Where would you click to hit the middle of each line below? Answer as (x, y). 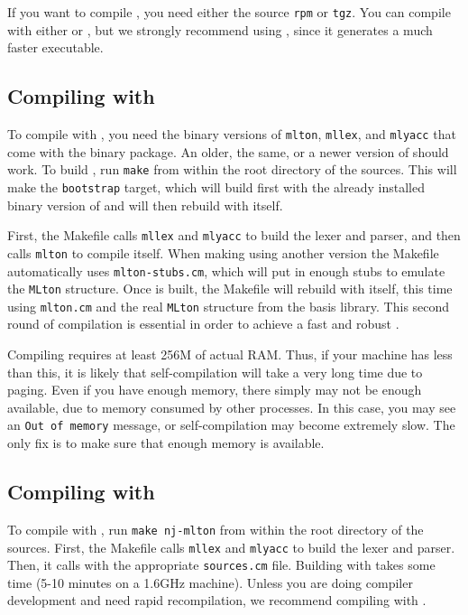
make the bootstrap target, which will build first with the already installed (216, 186)
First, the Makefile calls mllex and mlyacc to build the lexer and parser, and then (234, 235)
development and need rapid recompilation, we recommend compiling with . (217, 600)
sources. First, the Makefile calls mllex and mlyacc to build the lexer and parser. (231, 547)
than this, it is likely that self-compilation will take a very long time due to (215, 372)
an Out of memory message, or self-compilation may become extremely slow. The (231, 425)
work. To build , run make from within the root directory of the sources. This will (232, 169)
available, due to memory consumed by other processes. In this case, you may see (232, 407)
